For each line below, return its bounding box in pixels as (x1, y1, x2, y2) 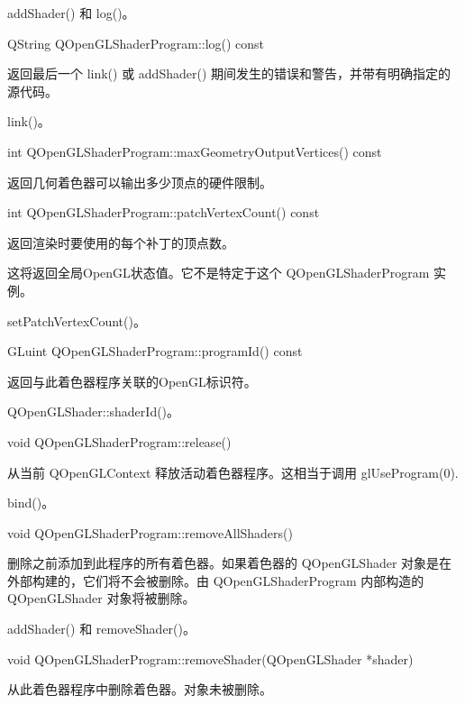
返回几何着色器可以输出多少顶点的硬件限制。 (7, 172, 272, 191)
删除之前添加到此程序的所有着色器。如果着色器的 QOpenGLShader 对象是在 (7, 553, 452, 572)
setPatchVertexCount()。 (7, 311, 146, 330)
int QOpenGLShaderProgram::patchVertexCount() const (7, 203, 320, 222)
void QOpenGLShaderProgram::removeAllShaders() (7, 523, 293, 542)
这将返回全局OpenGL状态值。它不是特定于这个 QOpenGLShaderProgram (7, 263, 430, 282)
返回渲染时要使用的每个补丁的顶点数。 (7, 233, 234, 251)
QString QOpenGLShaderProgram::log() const (7, 33, 265, 52)
